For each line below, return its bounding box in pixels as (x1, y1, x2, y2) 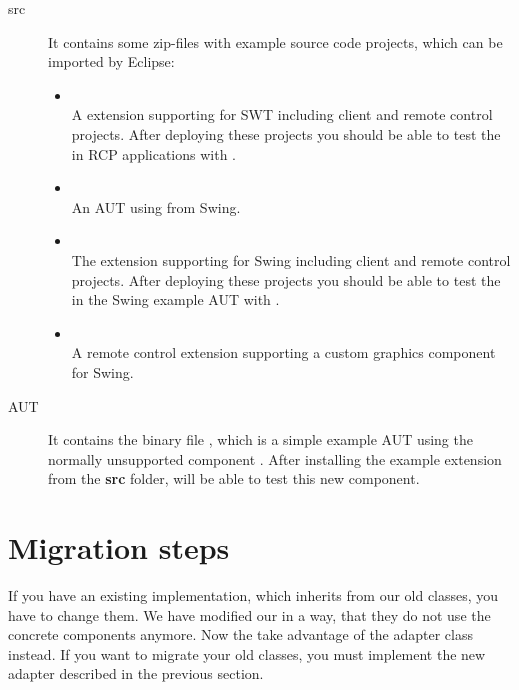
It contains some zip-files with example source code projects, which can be (48, 31, 503, 52)
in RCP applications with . (71, 143, 237, 164)
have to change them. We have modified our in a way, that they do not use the (8, 604, 491, 625)
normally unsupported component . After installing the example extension (48, 448, 502, 469)
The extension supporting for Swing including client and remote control (71, 249, 511, 270)
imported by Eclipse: (48, 51, 175, 72)
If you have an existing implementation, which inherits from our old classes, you (8, 585, 499, 605)
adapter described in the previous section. (8, 663, 264, 684)
